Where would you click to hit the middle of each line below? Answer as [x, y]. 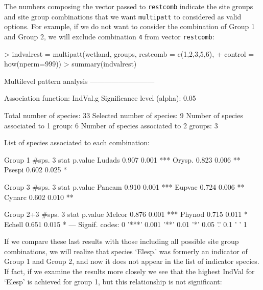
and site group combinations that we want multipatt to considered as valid [123, 16]
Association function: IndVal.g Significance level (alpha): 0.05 [100, 98]
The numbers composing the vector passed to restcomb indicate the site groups [129, 6]
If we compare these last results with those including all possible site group [122, 241]
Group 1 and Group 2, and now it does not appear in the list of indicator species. [132, 261]
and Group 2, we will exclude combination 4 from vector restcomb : [109, 36]
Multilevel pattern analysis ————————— [79, 81]
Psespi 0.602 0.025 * [36, 170]
